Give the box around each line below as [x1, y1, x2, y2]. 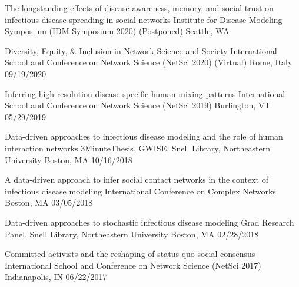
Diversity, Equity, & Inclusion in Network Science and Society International [5, 44, 277, 57]
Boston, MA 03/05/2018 [5, 196, 93, 209]
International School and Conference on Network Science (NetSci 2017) [5, 259, 261, 271]
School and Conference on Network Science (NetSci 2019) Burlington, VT [5, 99, 271, 111]
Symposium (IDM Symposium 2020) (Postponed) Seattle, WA [5, 25, 230, 37]
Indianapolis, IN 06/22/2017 [5, 270, 107, 283]
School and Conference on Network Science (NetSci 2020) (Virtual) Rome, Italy [5, 56, 293, 68]
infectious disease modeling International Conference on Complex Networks [5, 184, 276, 197]
